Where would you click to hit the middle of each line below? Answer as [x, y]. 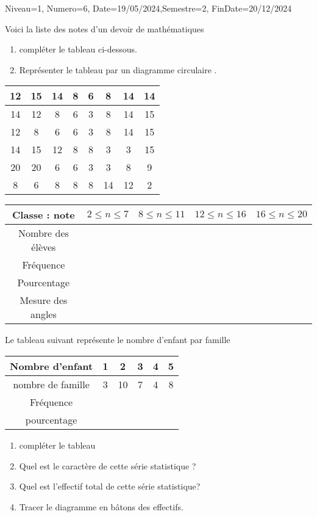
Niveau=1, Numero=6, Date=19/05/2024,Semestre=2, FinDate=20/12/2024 [148, 8]
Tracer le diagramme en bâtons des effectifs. [101, 506]
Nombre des [44, 233]
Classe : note [44, 215]
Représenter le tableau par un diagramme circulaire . [118, 69]
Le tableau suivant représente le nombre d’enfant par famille [118, 340]
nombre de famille [51, 384]
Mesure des [44, 300]
